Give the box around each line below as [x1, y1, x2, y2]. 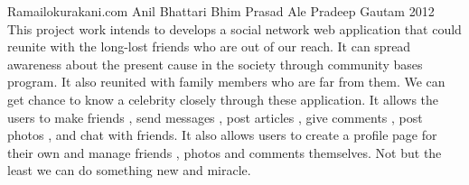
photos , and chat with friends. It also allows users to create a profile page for [7, 125, 437, 144]
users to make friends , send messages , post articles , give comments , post [7, 107, 423, 126]
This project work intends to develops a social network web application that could [7, 19, 462, 38]
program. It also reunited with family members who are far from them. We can [7, 72, 446, 91]
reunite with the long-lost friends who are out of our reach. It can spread [7, 37, 411, 56]
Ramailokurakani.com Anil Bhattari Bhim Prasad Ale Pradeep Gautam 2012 [7, 2, 435, 20]
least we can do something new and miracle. [7, 161, 251, 180]
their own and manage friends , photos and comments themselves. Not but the [7, 143, 442, 162]
